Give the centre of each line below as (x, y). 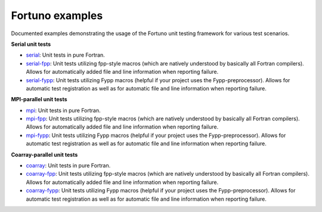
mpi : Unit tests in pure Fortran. (63, 110)
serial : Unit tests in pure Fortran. (66, 55)
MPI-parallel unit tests (39, 99)
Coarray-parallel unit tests (44, 154)
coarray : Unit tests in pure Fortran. (68, 166)
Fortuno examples (57, 15)
